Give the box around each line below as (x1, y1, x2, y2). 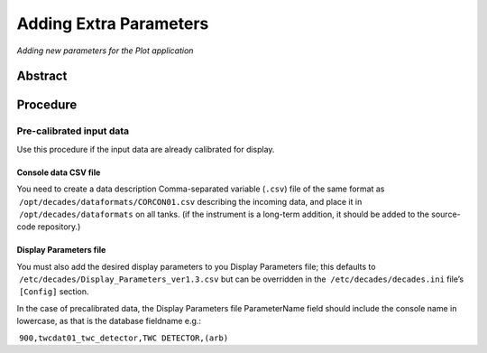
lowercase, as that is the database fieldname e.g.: (16, 316, 202, 327)
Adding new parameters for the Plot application (16, 45, 194, 56)
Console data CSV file (16, 167, 101, 178)
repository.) (37, 221, 81, 232)
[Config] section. (18, 286, 89, 297)
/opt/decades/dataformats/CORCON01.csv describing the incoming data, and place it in (18, 196, 363, 207)
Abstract (16, 69, 68, 84)
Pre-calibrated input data (16, 125, 130, 137)
